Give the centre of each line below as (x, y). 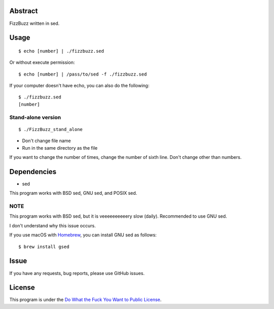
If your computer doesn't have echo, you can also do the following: (79, 86)
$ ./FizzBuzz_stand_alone (51, 129)
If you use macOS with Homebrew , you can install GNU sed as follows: (83, 235)
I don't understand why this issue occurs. (53, 225)
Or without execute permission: (42, 62)
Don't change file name (46, 141)
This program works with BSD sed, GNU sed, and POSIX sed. (73, 193)
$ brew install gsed (44, 247)
